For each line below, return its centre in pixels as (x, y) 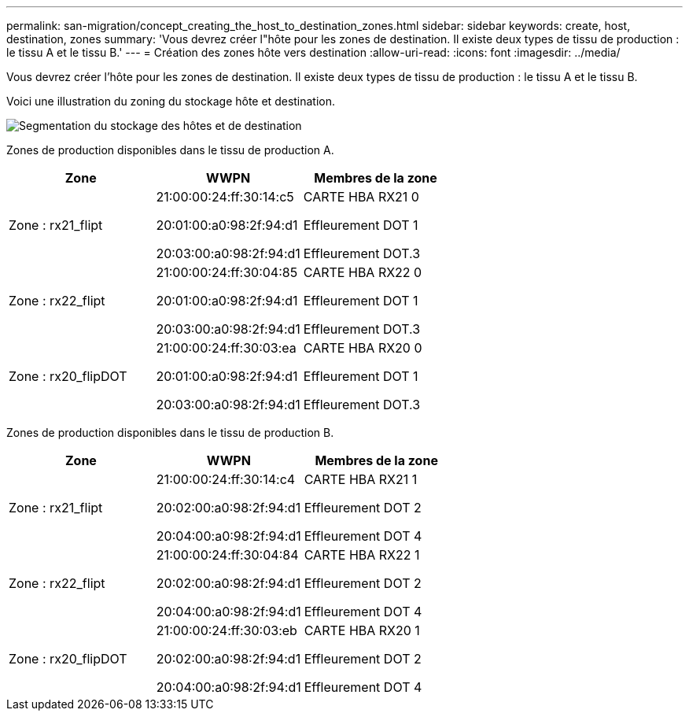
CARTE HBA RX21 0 (361, 197)
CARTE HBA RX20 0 (363, 348)
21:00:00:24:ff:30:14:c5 (225, 197)
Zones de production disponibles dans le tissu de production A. (170, 150)
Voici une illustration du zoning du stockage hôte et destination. (171, 101)
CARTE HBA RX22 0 (363, 272)
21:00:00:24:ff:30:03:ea (226, 348)
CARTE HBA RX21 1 (361, 479)
